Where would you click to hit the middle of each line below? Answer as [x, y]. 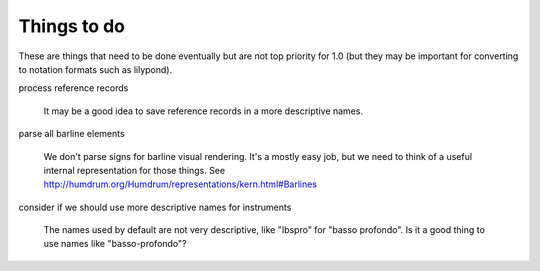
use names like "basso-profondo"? [115, 244]
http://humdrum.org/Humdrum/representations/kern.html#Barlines [180, 184]
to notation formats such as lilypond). [95, 69]
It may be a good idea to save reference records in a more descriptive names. [203, 111]
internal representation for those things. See [134, 170]
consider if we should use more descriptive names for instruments [155, 207]
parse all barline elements [71, 134]
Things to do [71, 26]
